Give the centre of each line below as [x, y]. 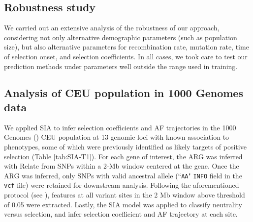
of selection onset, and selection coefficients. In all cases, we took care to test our [126, 56]
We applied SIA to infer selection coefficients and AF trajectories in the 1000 [120, 127]
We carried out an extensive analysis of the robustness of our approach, [112, 28]
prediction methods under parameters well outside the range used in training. [121, 66]
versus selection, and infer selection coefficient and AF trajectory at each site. [121, 214]
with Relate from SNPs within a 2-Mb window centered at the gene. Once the [122, 166]
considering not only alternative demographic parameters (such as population [121, 37]
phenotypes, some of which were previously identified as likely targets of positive [125, 146]
